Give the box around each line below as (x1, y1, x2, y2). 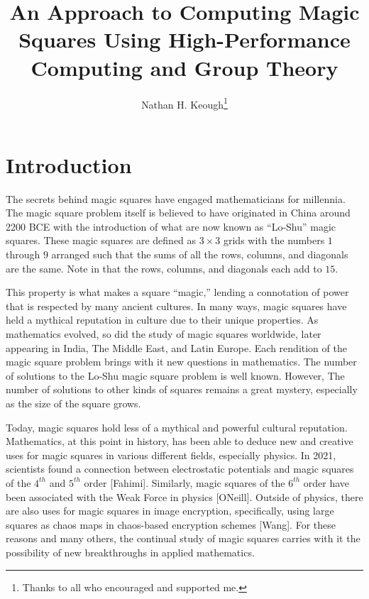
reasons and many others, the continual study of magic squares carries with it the (6, 531, 360, 546)
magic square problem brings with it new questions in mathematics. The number (6, 354, 357, 369)
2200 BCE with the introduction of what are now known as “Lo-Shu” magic (6, 219, 336, 233)
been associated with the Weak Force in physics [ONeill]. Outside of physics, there (6, 489, 363, 504)
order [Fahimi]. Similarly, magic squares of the (84, 475, 285, 490)
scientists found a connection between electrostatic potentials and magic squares (6, 461, 354, 476)
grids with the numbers (223, 233, 325, 248)
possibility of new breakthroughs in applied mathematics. (6, 544, 255, 559)
